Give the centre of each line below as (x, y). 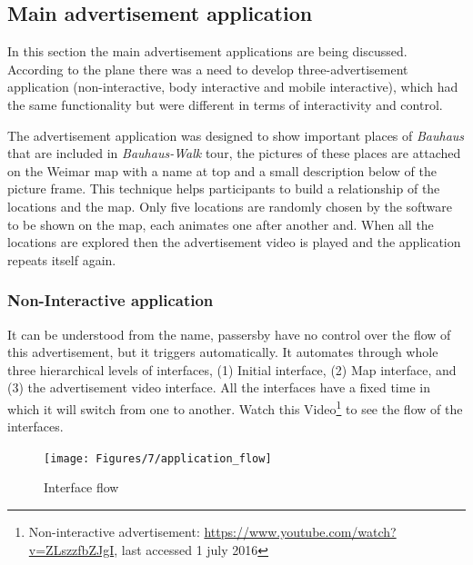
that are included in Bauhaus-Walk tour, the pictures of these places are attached (234, 153)
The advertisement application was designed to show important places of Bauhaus (236, 135)
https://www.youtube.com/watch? (300, 532)
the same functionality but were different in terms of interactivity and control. (225, 104)
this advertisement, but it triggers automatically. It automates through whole (223, 352)
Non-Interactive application (111, 300)
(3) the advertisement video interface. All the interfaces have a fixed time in (219, 387)
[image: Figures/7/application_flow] (158, 458)
